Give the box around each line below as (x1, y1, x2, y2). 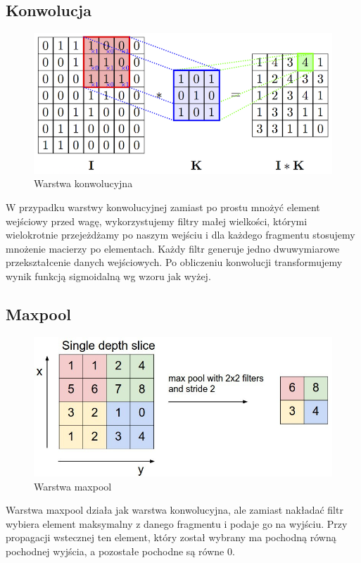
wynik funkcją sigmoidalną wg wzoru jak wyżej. (6, 268, 211, 283)
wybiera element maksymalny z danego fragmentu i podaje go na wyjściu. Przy (6, 516, 348, 531)
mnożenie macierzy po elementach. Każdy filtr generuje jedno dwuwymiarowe (6, 241, 340, 255)
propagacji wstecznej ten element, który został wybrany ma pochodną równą (6, 530, 336, 545)
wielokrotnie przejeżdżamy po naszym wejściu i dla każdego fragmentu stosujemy (6, 227, 355, 242)
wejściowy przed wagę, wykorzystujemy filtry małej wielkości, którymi (6, 213, 308, 228)
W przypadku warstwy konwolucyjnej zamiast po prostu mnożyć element (6, 199, 320, 214)
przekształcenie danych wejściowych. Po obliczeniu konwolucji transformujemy (6, 255, 343, 270)
